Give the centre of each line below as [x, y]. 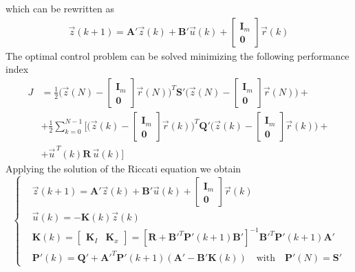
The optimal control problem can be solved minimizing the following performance [177, 55]
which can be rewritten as [60, 8]
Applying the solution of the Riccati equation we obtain [123, 168]
